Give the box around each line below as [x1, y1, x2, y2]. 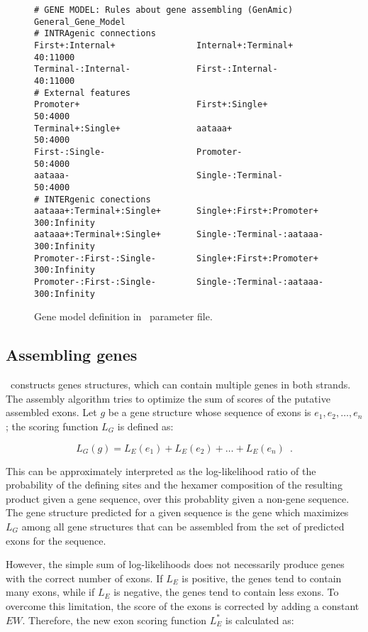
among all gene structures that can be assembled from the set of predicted [21, 518, 345, 533]
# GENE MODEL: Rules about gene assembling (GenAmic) [34, 5, 294, 15]
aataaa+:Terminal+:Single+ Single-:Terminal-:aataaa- [34, 229, 324, 240]
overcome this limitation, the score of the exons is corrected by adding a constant [6, 598, 359, 613]
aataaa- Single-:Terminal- [34, 170, 283, 181]
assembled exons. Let [6, 405, 97, 420]
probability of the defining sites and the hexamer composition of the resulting [6, 477, 342, 492]
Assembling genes [6, 344, 138, 366]
